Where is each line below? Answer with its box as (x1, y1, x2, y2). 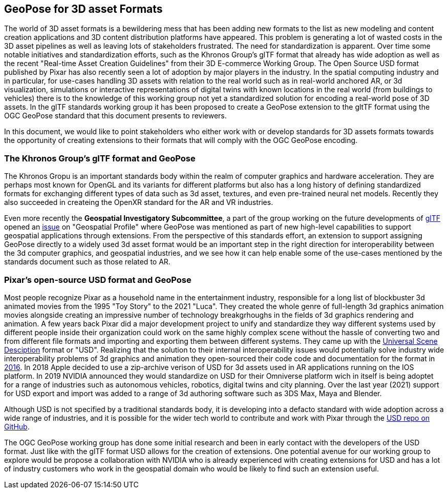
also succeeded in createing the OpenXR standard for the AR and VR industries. (4, 198, 273, 207)
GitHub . (4, 422, 30, 431)
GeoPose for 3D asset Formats (4, 3, 163, 15)
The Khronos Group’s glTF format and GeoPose (4, 153, 196, 163)
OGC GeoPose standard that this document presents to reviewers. (4, 111, 227, 120)
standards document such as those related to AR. (4, 257, 170, 266)
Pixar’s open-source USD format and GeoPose (4, 274, 191, 285)
